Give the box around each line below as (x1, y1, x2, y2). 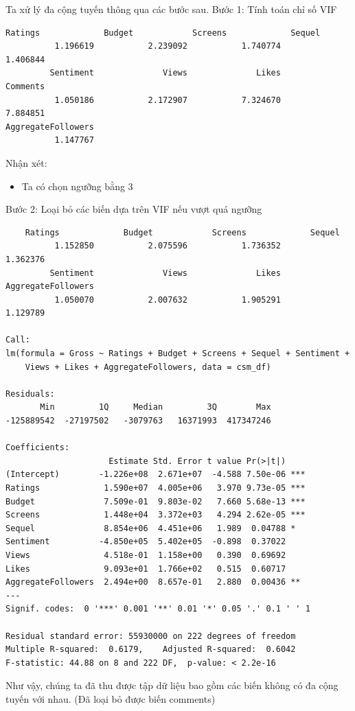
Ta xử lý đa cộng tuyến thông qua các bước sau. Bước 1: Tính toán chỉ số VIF (5, 2, 337, 16)
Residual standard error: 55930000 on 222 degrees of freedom (5, 631, 296, 641)
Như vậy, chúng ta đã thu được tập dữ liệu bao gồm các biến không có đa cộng (5, 678, 339, 692)
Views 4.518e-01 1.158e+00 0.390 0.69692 (5, 550, 286, 560)
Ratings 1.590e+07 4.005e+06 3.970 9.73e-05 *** (5, 483, 306, 493)
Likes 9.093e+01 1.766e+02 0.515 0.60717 (5, 563, 286, 574)
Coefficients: (5, 443, 70, 453)
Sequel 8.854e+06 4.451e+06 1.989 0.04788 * (5, 523, 296, 533)
